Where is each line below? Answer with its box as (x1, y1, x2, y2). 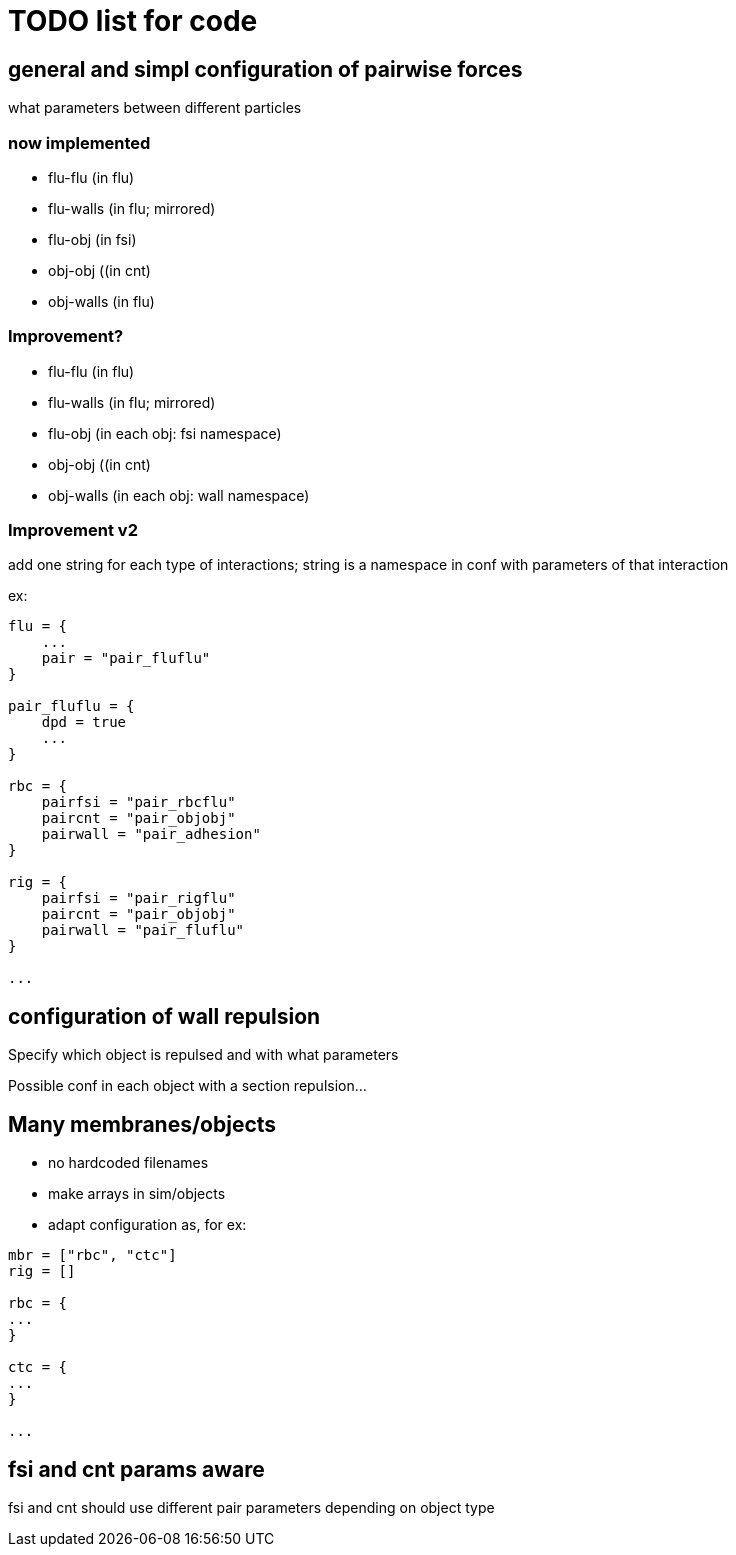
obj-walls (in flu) (48, 292, 155, 310)
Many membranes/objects (8, 1111, 277, 1137)
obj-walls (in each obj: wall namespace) (48, 486, 310, 504)
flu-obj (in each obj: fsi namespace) (48, 424, 282, 442)
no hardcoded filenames (48, 1154, 209, 1172)
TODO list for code (8, 4, 258, 38)
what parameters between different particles (8, 99, 302, 117)
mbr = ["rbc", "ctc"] (8, 1247, 177, 1264)
